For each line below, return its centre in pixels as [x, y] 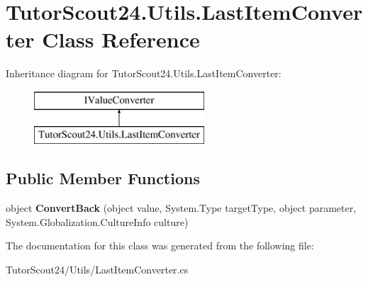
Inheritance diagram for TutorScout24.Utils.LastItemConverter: [144, 73]
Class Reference [121, 39]
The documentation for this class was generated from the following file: [160, 246]
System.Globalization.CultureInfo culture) [97, 221]
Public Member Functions [103, 178]
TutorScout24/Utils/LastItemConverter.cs [97, 270]
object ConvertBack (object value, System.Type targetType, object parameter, [181, 208]
